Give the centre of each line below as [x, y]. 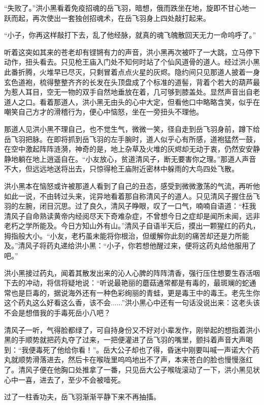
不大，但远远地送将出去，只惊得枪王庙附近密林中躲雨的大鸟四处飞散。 [121, 169]
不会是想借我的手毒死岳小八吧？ [57, 313]
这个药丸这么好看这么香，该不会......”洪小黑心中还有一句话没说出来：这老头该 [132, 302]
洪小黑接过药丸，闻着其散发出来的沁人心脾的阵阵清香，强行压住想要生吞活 [128, 272]
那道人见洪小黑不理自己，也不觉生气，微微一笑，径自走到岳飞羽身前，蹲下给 [132, 128]
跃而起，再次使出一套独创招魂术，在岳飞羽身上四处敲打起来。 [107, 18]
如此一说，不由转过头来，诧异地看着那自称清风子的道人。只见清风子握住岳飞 [132, 196]
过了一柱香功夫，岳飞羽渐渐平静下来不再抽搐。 [82, 397]
